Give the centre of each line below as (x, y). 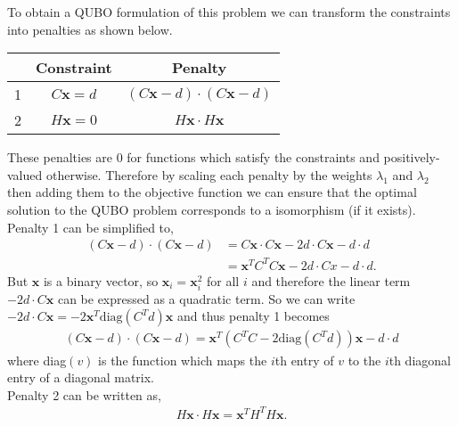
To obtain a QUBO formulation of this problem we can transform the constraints (229, 12)
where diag (37, 360)
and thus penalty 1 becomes (253, 316)
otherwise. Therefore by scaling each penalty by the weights (209, 174)
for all (223, 280)
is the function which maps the (183, 360)
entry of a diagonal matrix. (81, 377)
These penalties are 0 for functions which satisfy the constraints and (193, 157)
